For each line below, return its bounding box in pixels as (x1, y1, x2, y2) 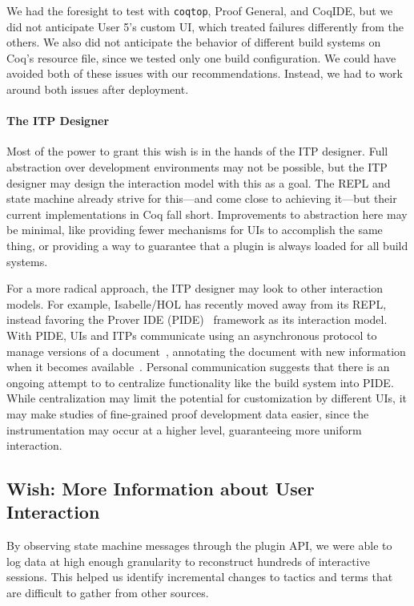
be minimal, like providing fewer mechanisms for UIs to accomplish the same (6, 221, 383, 238)
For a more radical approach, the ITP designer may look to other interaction (6, 280, 384, 297)
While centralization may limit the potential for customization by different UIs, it (6, 390, 407, 406)
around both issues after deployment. (6, 81, 189, 98)
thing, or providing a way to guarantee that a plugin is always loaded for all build (6, 236, 408, 253)
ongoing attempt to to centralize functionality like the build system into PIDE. (6, 374, 394, 390)
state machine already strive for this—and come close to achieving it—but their (6, 190, 397, 207)
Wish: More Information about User (6, 476, 315, 501)
